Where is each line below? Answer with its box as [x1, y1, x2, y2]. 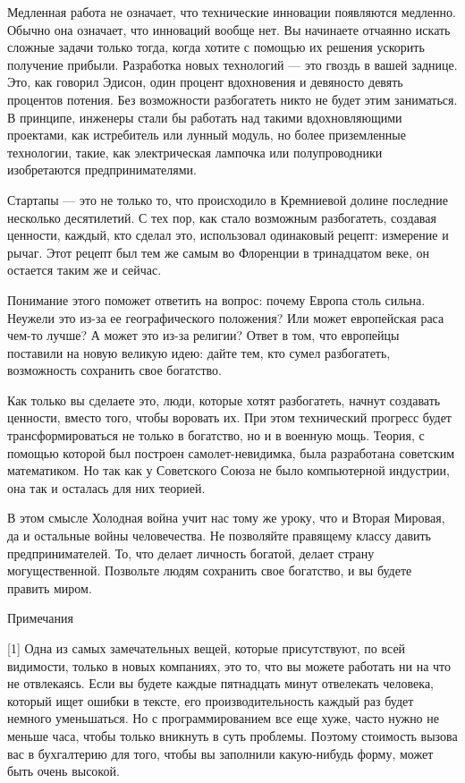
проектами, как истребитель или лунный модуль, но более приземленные [7, 125, 406, 144]
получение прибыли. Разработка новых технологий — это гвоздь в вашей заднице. [7, 55, 458, 73]
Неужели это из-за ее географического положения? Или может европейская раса [7, 308, 444, 327]
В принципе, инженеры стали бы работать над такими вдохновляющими [7, 107, 402, 126]
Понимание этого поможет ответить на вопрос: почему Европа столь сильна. [7, 290, 426, 309]
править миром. [7, 578, 92, 597]
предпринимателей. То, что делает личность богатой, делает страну [7, 543, 375, 562]
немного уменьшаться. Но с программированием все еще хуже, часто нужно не [7, 709, 439, 728]
